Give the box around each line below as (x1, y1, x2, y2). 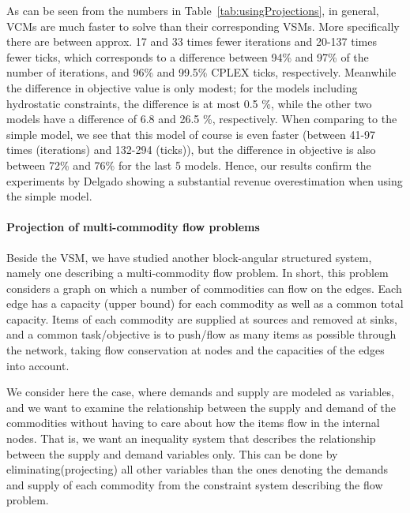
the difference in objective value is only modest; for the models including (6, 79, 358, 95)
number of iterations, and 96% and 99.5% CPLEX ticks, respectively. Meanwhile (6, 64, 397, 81)
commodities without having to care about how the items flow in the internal (6, 414, 380, 431)
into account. (6, 357, 70, 373)
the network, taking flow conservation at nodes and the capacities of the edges (6, 342, 385, 358)
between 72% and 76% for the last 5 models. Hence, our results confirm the (6, 156, 371, 173)
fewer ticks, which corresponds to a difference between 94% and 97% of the (6, 48, 369, 65)
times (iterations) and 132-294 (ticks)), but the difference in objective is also (6, 141, 376, 158)
